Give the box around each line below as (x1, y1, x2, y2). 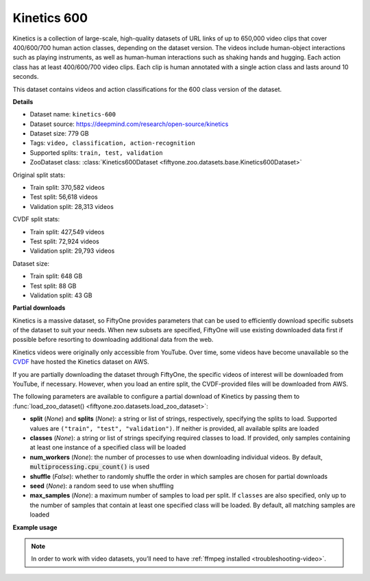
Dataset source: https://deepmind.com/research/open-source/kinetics (29, 120, 229, 128)
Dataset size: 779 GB (29, 129, 89, 138)
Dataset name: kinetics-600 (29, 110, 116, 119)
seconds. (12, 73, 39, 81)
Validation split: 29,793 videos (29, 247, 115, 255)
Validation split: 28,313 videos (29, 202, 114, 210)
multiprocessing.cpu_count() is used (29, 462, 150, 471)
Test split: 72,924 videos (29, 237, 99, 245)
